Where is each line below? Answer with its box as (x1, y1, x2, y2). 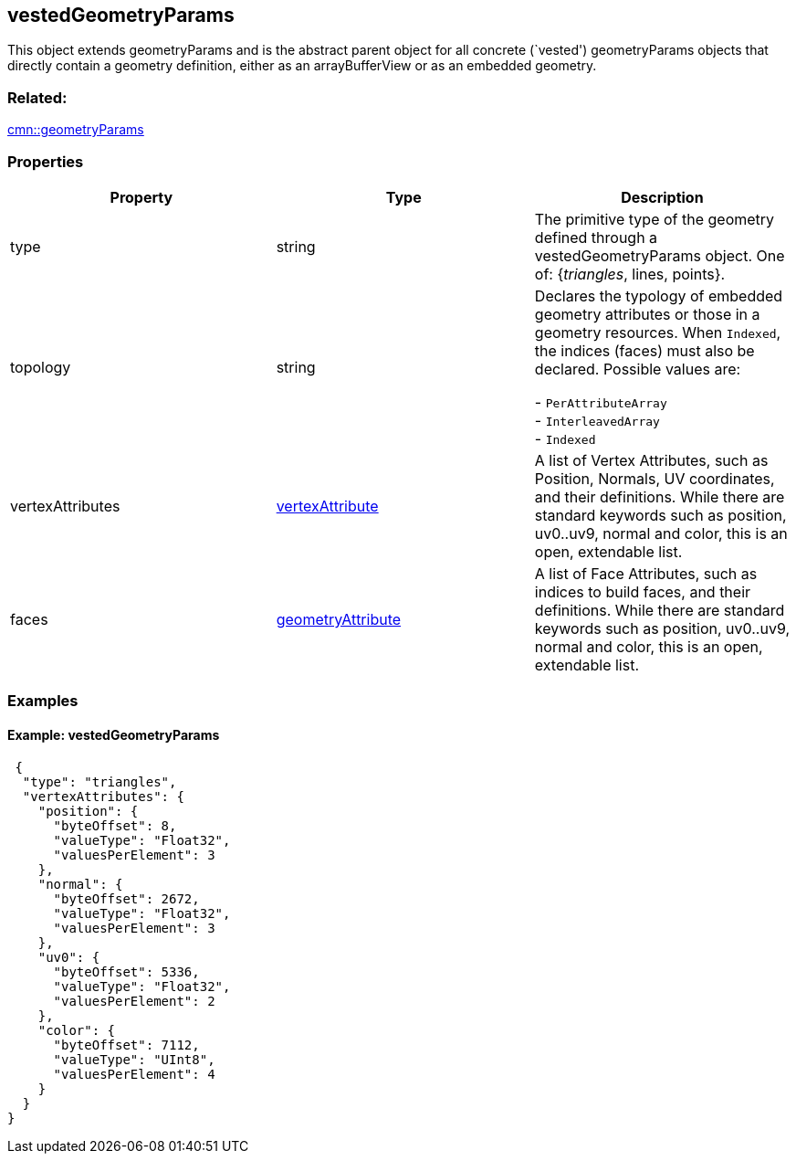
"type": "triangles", (22, 774, 177, 789)
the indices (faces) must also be (534, 341, 755, 360)
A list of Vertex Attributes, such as (534, 450, 769, 470)
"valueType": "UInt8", (53, 1051, 215, 1067)
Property (110, 187, 173, 206)
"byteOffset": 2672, (53, 891, 200, 906)
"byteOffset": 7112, (53, 1037, 200, 1052)
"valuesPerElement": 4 (53, 1066, 215, 1082)
